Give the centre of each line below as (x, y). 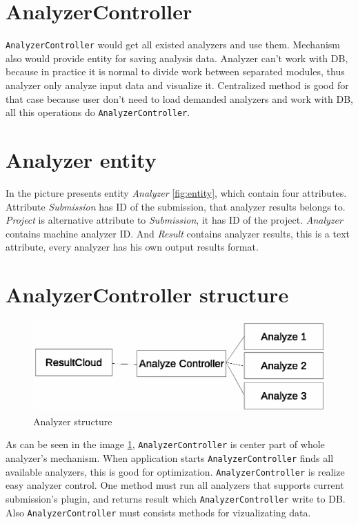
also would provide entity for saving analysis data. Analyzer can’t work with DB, (177, 58)
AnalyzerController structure (147, 294)
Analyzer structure (73, 421)
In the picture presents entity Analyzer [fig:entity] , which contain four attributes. (176, 192)
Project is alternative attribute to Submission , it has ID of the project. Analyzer (174, 220)
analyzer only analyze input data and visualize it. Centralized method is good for (177, 85)
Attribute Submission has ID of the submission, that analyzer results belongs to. (176, 206)
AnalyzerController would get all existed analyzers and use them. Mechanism (173, 45)
